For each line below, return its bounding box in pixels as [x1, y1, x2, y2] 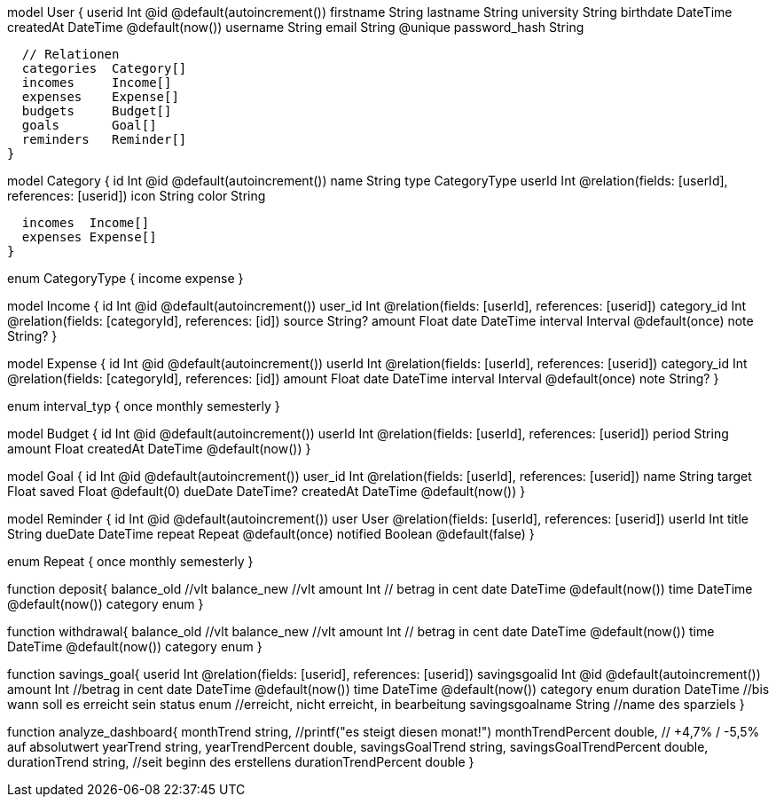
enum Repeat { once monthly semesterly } [7, 554, 254, 569]
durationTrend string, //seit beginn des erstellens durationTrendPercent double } [7, 754, 474, 769]
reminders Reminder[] [21, 132, 187, 146]
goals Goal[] [21, 118, 157, 132]
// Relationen [21, 47, 120, 61]
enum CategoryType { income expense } [7, 271, 244, 286]
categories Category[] [21, 61, 187, 75]
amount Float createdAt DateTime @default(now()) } [7, 441, 311, 456]
